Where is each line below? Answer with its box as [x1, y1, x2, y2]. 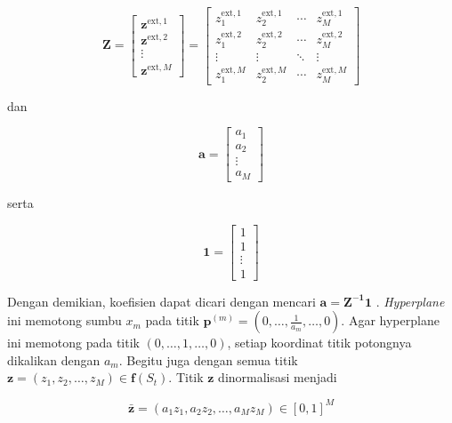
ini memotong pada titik [7, 333, 140, 352]
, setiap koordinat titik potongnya [227, 333, 412, 352]
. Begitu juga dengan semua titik [118, 350, 298, 369]
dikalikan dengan [7, 350, 101, 369]
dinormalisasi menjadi [218, 368, 337, 387]
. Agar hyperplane [341, 311, 440, 330]
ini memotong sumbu [7, 311, 122, 330]
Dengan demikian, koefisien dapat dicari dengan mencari [7, 291, 316, 310]
